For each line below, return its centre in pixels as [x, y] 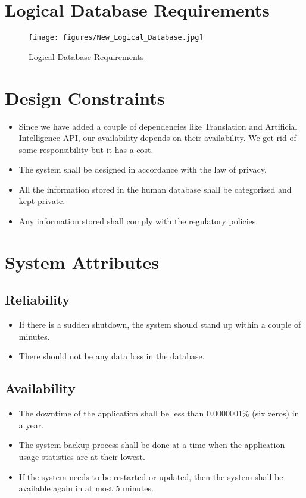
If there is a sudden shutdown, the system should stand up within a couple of [160, 325]
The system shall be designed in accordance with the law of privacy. [143, 169]
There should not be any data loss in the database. [112, 356]
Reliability [38, 300]
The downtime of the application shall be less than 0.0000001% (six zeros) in [159, 413]
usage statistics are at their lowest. [82, 456]
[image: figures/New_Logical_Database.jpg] [116, 38]
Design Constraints [85, 97]
